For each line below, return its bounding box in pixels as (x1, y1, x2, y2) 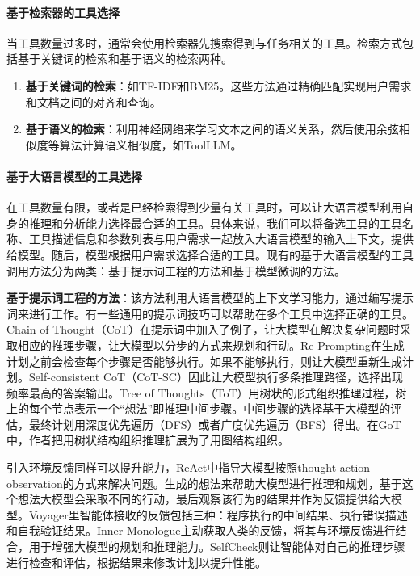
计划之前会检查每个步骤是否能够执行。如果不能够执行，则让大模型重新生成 (6, 352, 402, 369)
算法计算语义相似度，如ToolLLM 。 (59, 136, 242, 153)
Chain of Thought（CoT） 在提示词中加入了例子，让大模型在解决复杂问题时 (6, 321, 400, 338)
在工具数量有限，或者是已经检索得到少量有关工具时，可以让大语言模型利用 (6, 199, 402, 216)
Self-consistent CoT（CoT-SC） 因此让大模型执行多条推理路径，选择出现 (28, 368, 403, 385)
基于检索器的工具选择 (6, 3, 120, 20)
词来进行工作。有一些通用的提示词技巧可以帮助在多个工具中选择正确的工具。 (6, 305, 414, 322)
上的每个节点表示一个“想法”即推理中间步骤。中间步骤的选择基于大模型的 (6, 400, 391, 417)
